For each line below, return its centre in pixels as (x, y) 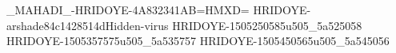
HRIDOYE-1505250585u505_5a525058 (267, 25)
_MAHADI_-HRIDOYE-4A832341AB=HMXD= (128, 9)
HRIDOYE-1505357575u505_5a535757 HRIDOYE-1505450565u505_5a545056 (198, 41)
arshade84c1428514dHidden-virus (88, 25)
